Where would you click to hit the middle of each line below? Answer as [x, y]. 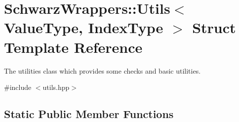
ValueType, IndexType [84, 27]
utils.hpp [56, 87]
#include [18, 87]
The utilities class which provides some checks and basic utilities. [102, 70]
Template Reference [73, 47]
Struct [214, 27]
